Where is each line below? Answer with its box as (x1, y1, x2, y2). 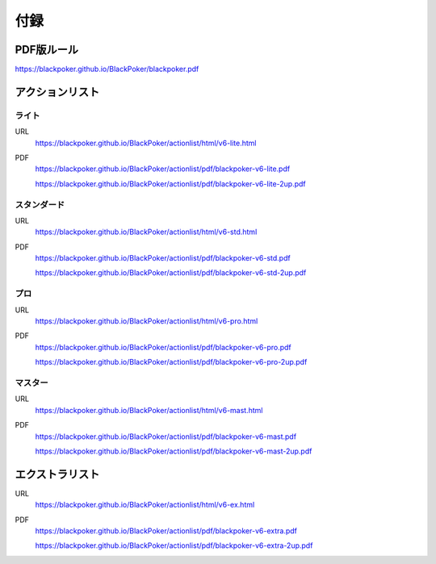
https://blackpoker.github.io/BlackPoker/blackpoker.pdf (15, 65, 199, 74)
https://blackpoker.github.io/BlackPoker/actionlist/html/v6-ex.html (35, 500, 255, 510)
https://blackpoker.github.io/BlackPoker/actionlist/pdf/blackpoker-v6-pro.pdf (35, 342, 292, 352)
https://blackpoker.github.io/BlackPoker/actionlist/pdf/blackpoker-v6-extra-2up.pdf (35, 541, 313, 550)
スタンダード (15, 198, 65, 210)
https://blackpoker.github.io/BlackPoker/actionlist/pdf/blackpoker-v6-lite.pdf (35, 164, 291, 173)
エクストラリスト (15, 467, 100, 481)
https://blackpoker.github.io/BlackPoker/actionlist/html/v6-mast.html (35, 405, 263, 415)
